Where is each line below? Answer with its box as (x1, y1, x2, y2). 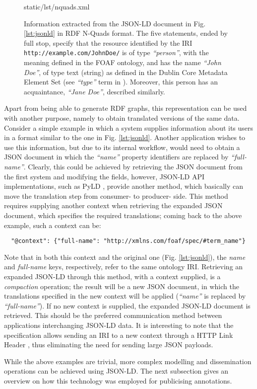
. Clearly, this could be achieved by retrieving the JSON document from (23, 161, 243, 171)
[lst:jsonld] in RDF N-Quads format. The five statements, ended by (24, 28, 228, 38)
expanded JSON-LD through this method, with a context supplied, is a (4, 271, 221, 281)
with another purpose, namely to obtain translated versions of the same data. (4, 113, 240, 123)
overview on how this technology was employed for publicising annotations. (4, 375, 232, 386)
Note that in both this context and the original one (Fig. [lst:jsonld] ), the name (4, 251, 246, 262)
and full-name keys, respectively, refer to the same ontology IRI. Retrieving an (4, 261, 243, 272)
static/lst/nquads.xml (24, 1, 90, 11)
